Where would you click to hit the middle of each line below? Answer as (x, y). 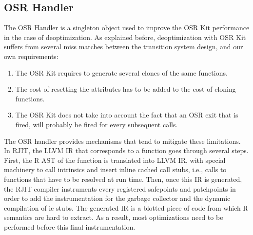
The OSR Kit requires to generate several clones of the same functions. (121, 72)
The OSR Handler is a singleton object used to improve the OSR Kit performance (127, 28)
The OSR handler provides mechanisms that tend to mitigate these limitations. (122, 141)
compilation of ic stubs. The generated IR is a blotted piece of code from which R (126, 207)
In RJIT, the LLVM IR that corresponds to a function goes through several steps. (126, 150)
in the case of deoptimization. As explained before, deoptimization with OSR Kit (125, 37)
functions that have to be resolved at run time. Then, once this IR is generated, (123, 179)
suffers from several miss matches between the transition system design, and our (124, 47)
